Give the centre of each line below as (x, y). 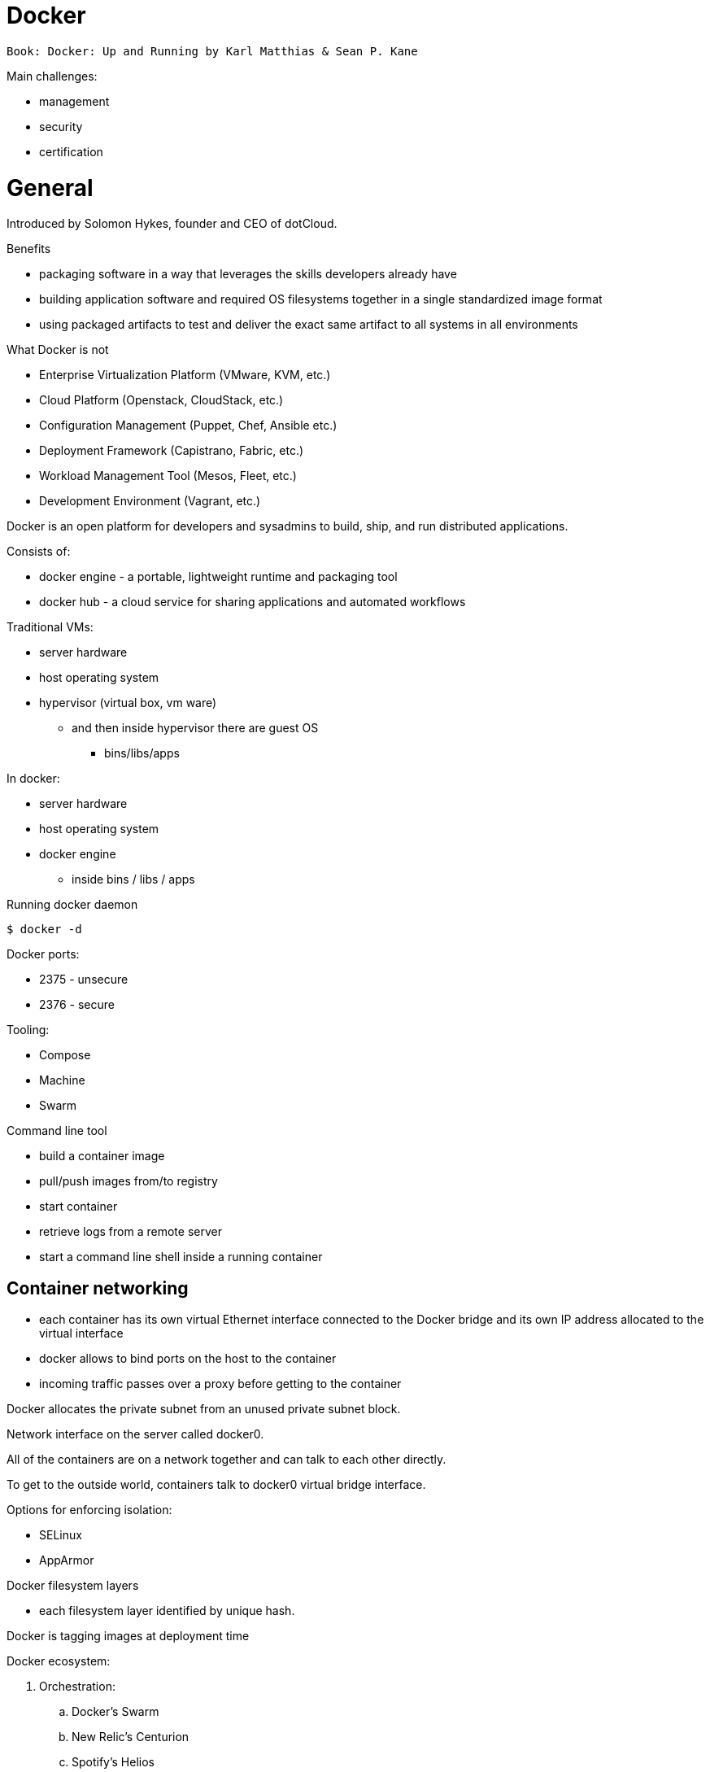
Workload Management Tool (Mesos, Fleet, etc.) (168, 476)
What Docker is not (58, 350)
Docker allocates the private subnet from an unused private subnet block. (204, 1409)
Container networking (98, 1288)
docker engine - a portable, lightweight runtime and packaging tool (218, 577)
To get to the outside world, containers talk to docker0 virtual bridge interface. (216, 1485)
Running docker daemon (72, 905)
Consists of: (39, 552)
